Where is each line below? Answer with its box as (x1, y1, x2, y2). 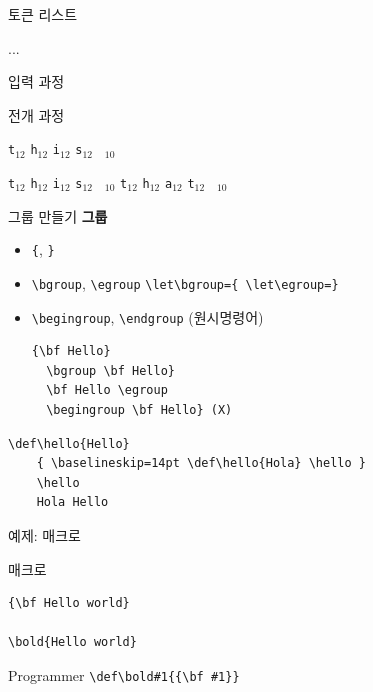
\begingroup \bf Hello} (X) (46, 403, 233, 418)
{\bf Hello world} (8, 596, 130, 611)
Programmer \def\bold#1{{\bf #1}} (8, 664, 240, 685)
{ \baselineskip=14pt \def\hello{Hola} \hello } (36, 456, 366, 471)
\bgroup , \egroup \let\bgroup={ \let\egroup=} (31, 272, 339, 293)
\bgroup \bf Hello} (46, 363, 175, 378)
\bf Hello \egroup (46, 383, 168, 398)
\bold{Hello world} (8, 635, 137, 650)
